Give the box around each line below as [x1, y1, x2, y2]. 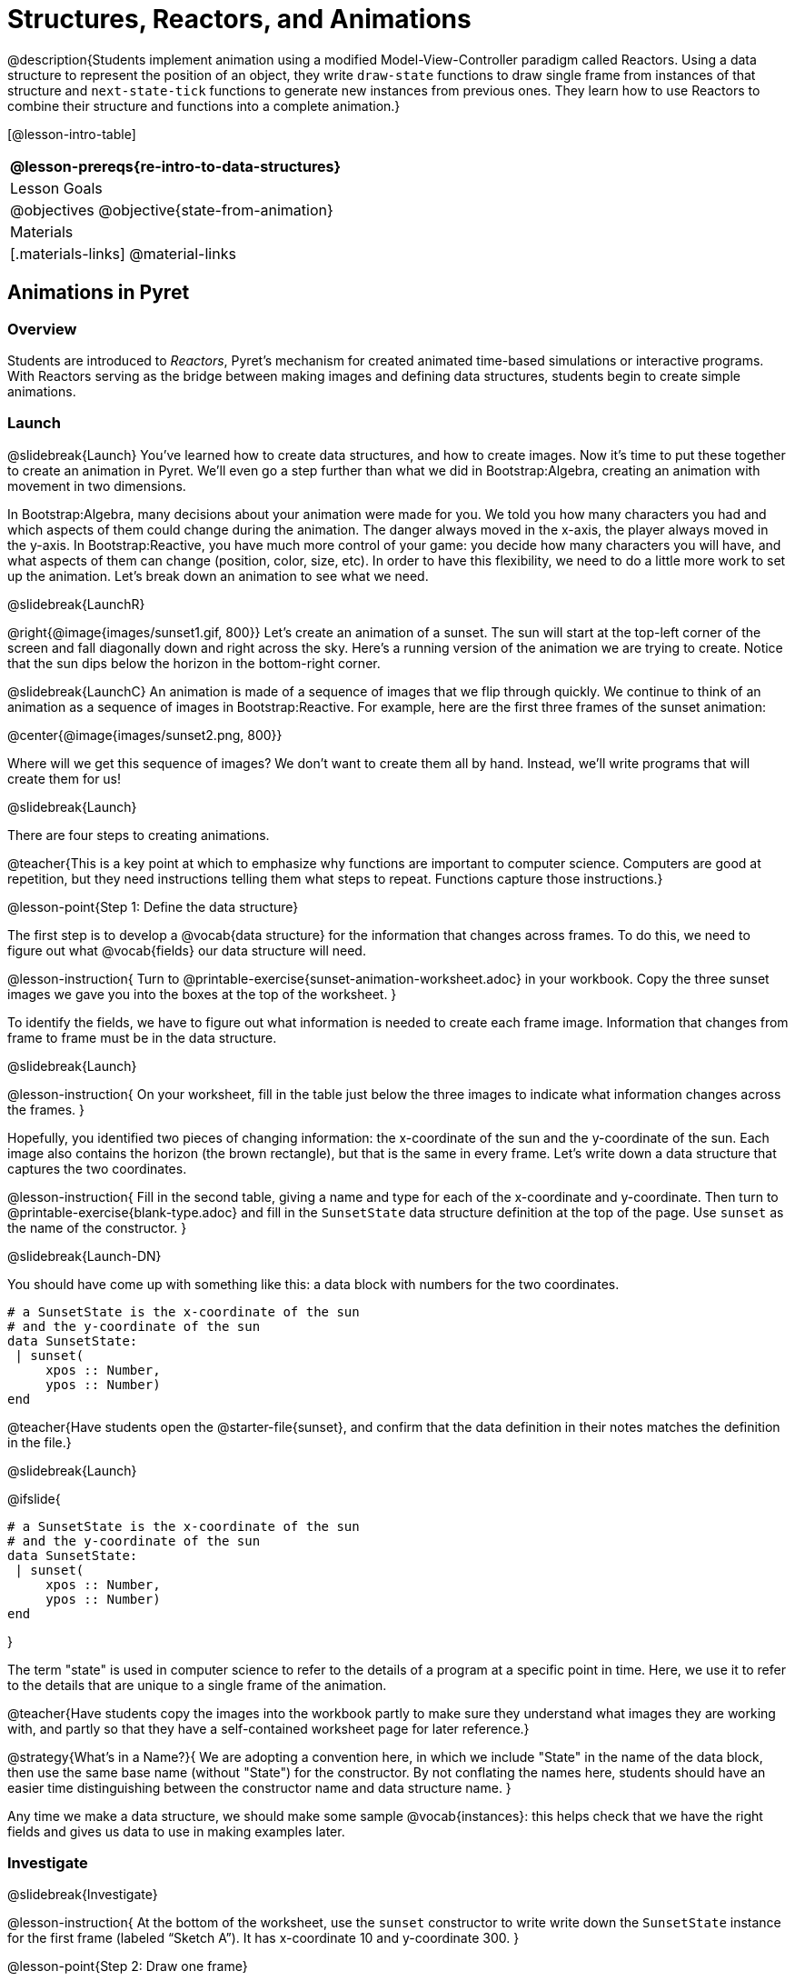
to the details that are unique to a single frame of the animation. [7, 1676, 387, 1693]
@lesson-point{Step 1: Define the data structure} [7, 898, 299, 915]
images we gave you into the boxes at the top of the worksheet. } [7, 985, 397, 1002]
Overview [7, 319, 77, 338]
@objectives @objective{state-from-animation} [10, 200, 333, 219]
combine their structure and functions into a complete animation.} [7, 97, 401, 114]
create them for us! [7, 770, 122, 786]
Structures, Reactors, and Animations [7, 4, 472, 35]
